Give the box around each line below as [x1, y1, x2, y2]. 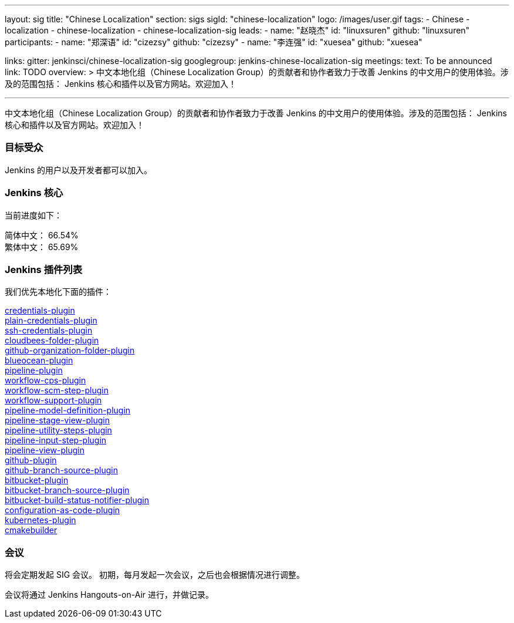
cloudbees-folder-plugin [5, 335, 99, 346]
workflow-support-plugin [5, 395, 102, 406]
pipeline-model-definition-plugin [5, 405, 131, 416]
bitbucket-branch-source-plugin [5, 485, 130, 496]
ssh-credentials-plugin [5, 325, 93, 336]
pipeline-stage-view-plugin [5, 415, 110, 426]
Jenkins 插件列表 [5, 263, 83, 275]
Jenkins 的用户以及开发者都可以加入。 [5, 164, 153, 175]
